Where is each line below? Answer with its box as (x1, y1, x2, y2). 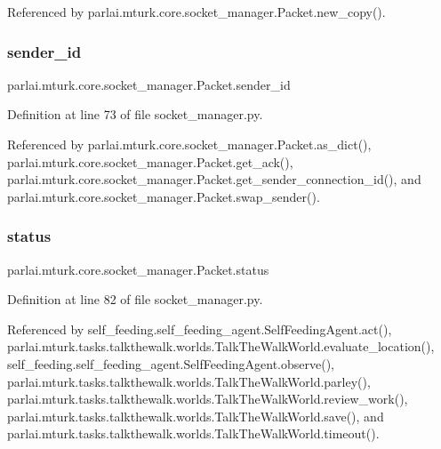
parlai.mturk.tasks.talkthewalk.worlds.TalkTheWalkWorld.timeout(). (7, 424, 380, 443)
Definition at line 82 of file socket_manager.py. (7, 290, 263, 309)
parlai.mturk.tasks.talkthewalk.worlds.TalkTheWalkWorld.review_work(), (7, 389, 408, 408)
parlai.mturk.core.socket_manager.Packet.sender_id (7, 75, 291, 93)
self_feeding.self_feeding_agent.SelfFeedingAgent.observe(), (7, 354, 335, 373)
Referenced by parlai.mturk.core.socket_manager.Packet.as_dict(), (7, 135, 372, 153)
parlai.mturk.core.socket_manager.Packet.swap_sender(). (7, 187, 320, 205)
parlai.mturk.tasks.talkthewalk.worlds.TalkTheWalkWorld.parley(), (7, 372, 371, 390)
